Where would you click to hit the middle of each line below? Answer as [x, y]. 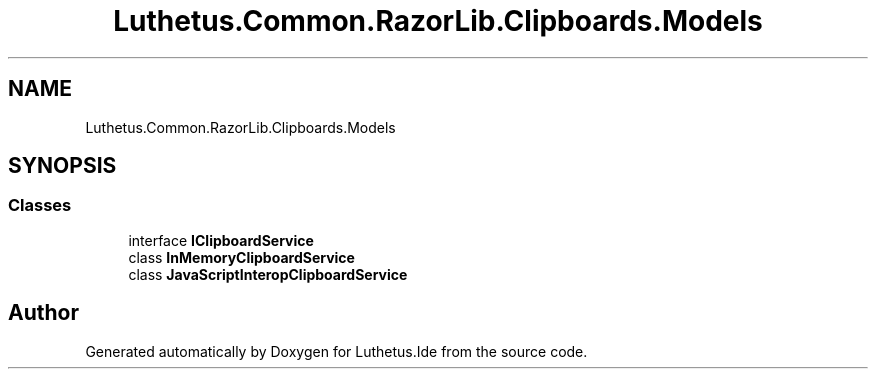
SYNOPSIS [62, 166]
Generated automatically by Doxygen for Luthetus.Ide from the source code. [336, 351]
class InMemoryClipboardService [241, 257]
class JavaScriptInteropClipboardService [268, 274]
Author [43, 313]
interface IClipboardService [221, 240]
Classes [40, 205]
